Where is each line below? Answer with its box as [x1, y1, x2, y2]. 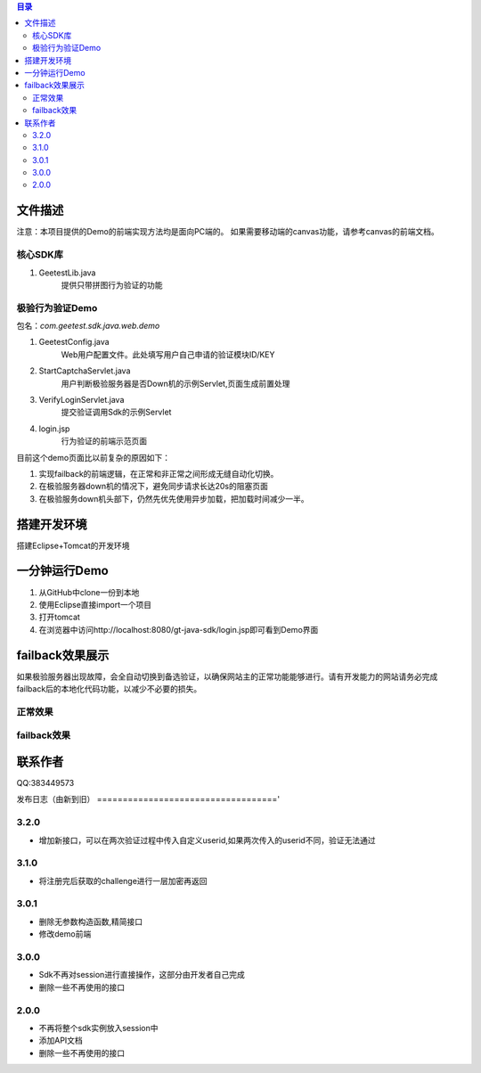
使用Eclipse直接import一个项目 [38, 599, 152, 610]
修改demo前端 [38, 929, 92, 939]
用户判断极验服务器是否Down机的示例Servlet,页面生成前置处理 [61, 378, 290, 389]
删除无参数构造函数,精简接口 [38, 916, 143, 927]
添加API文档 [38, 1035, 84, 1046]
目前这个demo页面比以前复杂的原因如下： [16, 452, 171, 463]
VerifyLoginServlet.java [38, 395, 125, 405]
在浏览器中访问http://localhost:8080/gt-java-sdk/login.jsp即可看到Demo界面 [38, 624, 319, 635]
